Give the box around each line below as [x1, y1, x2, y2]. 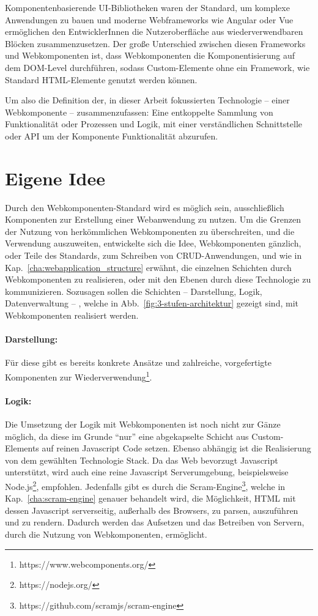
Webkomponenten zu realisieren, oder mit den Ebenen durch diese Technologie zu [5, 273, 311, 286]
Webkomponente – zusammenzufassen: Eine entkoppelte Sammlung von [5, 105, 273, 118]
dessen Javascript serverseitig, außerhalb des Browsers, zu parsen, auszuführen [5, 503, 298, 516]
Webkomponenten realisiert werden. [5, 309, 139, 321]
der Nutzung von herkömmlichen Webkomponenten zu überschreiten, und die [5, 225, 295, 237]
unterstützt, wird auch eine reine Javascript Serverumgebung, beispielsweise [5, 466, 289, 478]
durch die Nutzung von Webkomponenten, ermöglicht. [5, 528, 207, 541]
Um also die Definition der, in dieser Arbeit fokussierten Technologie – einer [5, 94, 290, 106]
